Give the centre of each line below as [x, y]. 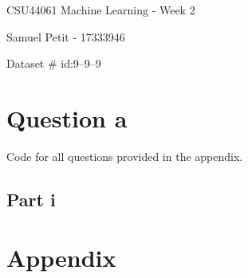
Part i [31, 199]
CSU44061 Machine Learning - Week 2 [101, 10]
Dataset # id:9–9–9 [54, 63]
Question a [67, 117]
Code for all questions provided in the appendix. [125, 156]
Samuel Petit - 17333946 [66, 36]
